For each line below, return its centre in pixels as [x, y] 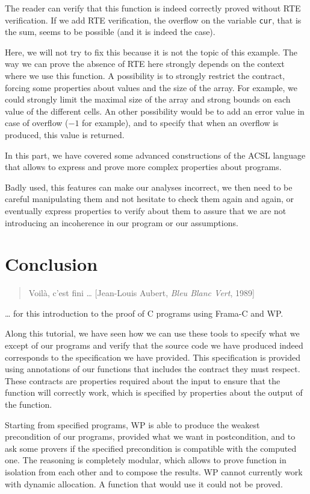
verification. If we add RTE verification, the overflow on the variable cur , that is [153, 20]
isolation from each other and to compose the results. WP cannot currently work [154, 472]
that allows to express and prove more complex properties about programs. [143, 167]
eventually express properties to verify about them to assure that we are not [146, 210]
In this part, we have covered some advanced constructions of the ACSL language [155, 155]
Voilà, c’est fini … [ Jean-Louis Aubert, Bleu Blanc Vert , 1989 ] [141, 293]
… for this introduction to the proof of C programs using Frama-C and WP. [144, 313]
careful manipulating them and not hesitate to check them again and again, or [150, 199]
